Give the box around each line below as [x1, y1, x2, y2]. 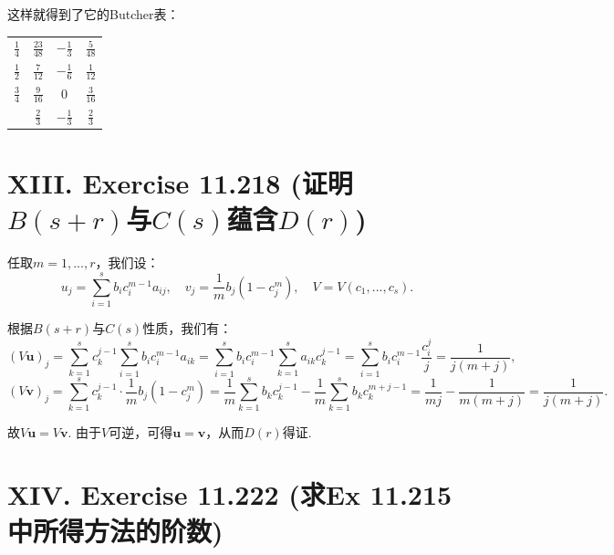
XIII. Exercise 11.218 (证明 [7, 164, 353, 202]
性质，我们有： [142, 318, 233, 337]
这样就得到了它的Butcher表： [7, 5, 180, 23]
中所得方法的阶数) [7, 511, 224, 549]
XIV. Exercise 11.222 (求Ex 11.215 [7, 476, 453, 513]
